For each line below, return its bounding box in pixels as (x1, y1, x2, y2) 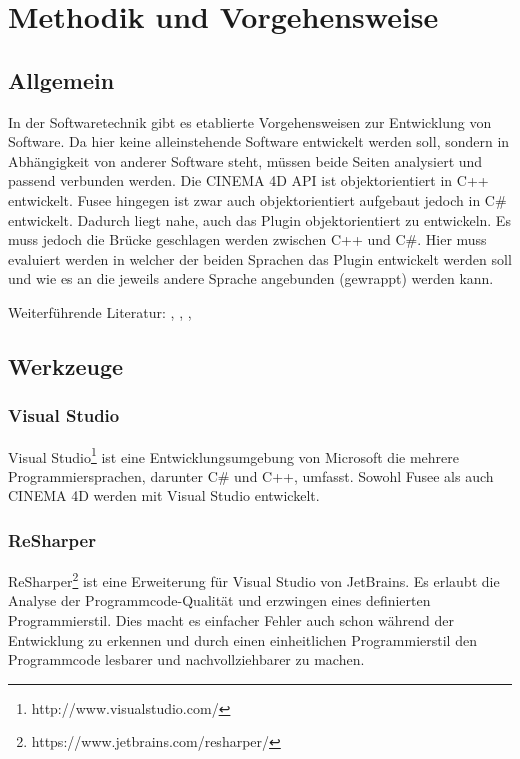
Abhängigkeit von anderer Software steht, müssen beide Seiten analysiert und (8, 150, 483, 171)
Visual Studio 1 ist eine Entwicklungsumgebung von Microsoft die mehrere (8, 443, 459, 467)
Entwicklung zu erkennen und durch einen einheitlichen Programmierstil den (8, 629, 477, 650)
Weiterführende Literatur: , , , (8, 301, 192, 322)
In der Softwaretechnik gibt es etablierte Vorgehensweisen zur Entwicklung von (8, 111, 492, 132)
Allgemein (8, 64, 115, 95)
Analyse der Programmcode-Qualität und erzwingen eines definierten (8, 590, 431, 611)
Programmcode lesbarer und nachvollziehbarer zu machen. (8, 649, 365, 670)
